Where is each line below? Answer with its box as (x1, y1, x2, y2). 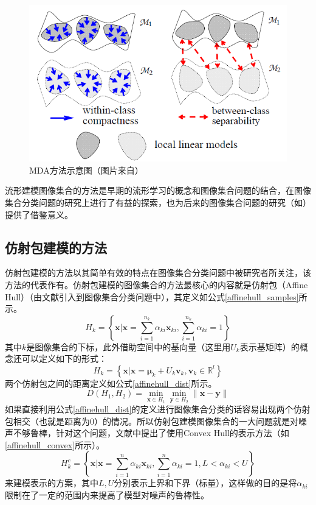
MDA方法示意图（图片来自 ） (29, 163, 143, 176)
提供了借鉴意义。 (5, 208, 73, 221)
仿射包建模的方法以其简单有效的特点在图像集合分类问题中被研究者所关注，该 (5, 266, 311, 279)
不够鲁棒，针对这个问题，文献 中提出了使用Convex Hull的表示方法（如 (13, 426, 289, 439)
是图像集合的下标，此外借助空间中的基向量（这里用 (26, 340, 231, 353)
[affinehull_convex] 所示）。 (5, 438, 105, 451)
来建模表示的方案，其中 (5, 476, 98, 489)
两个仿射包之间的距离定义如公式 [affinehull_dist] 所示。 (5, 376, 217, 389)
